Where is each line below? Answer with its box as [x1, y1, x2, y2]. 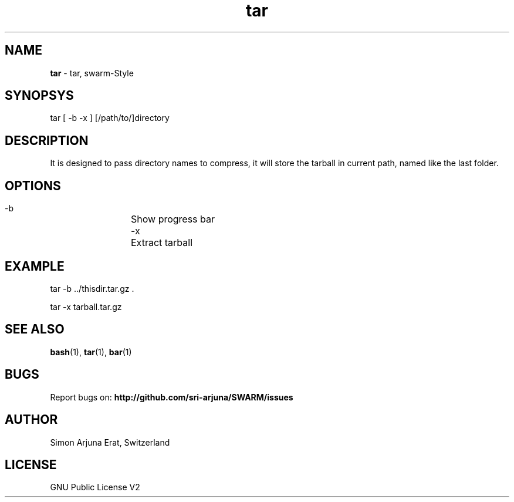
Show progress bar [131, 213, 215, 225]
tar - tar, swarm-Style [50, 68, 134, 78]
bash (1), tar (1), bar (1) [50, 346, 132, 357]
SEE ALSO [5, 322, 65, 337]
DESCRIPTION [5, 133, 89, 148]
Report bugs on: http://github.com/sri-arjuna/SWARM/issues [50, 392, 293, 402]
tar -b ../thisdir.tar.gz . [50, 283, 134, 294]
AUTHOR [5, 412, 58, 427]
